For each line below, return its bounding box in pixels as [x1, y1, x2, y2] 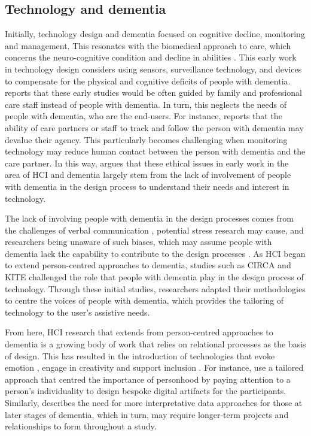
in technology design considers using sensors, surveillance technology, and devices [5, 62, 302, 75]
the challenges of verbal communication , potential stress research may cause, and [5, 223, 304, 236]
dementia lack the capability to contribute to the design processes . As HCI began [5, 247, 306, 259]
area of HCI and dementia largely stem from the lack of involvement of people [5, 168, 291, 181]
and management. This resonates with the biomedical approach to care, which [5, 39, 291, 52]
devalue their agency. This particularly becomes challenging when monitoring [5, 133, 288, 146]
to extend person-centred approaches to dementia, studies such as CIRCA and [5, 259, 291, 271]
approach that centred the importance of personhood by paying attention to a [5, 373, 291, 385]
